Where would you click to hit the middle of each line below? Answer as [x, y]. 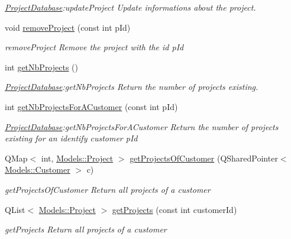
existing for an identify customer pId [71, 138]
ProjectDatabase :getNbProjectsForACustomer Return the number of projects [142, 126]
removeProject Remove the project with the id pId [94, 47]
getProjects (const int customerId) [174, 209]
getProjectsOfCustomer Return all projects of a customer [108, 189]
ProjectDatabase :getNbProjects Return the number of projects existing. [132, 87]
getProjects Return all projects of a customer [86, 229]
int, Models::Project [77, 158]
